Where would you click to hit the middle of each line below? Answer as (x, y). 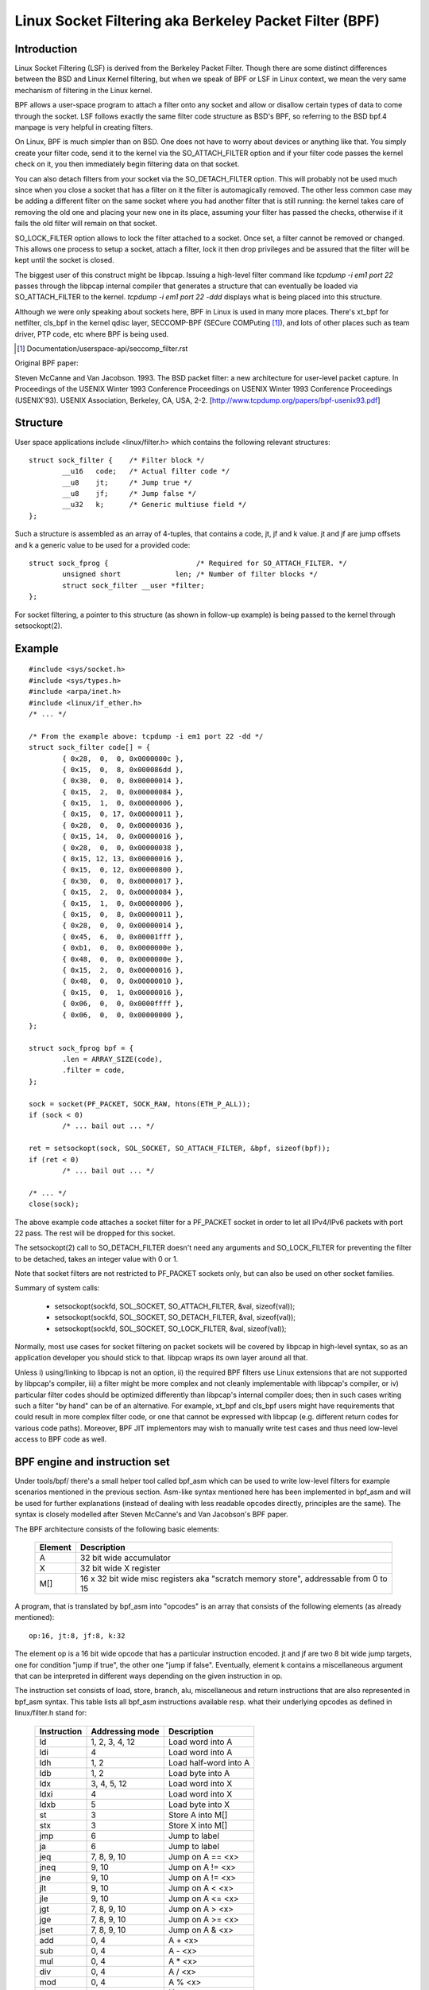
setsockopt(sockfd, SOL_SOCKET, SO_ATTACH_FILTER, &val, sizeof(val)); (175, 1306)
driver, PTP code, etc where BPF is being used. (92, 334)
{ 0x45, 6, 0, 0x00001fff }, (123, 936)
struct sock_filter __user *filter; (134, 585)
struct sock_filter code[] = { (90, 747)
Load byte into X (199, 1805)
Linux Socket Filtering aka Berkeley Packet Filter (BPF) (197, 21)
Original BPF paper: (46, 363)
